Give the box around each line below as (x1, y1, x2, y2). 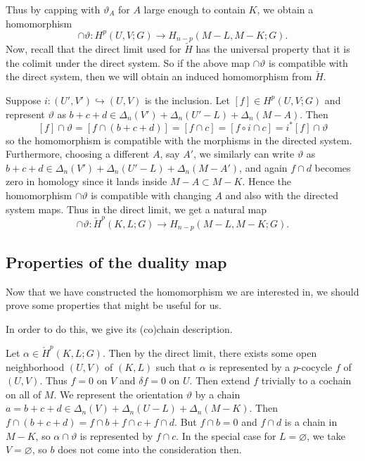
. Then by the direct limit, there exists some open (102, 346, 317, 360)
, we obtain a (257, 2, 314, 16)
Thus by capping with (6, 2, 101, 16)
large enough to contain (143, 2, 245, 16)
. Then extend (189, 373, 250, 388)
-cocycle (298, 359, 333, 374)
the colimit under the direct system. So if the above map (6, 55, 250, 70)
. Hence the (242, 174, 292, 189)
